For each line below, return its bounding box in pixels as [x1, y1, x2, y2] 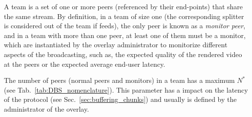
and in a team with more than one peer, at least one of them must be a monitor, [4, 30, 246, 40]
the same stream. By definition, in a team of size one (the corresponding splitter [4, 11, 244, 21]
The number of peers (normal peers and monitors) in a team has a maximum [4, 75, 235, 85]
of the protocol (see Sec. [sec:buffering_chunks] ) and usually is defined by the [4, 94, 237, 104]
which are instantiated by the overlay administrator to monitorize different [4, 39, 228, 50]
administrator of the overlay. [4, 103, 89, 114]
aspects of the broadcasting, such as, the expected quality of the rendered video [4, 49, 242, 59]
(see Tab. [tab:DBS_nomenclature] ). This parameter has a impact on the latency [4, 84, 248, 95]
